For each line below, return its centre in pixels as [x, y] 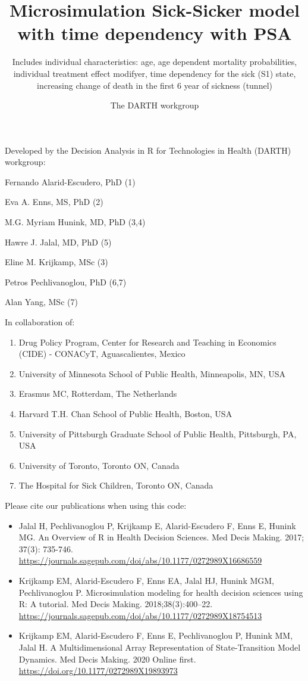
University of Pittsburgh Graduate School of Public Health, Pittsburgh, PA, [158, 433]
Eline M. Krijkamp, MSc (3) [56, 262]
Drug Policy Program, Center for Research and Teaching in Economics [147, 342]
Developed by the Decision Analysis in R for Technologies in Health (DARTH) [148, 150]
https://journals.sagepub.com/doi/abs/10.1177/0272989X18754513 [140, 615]
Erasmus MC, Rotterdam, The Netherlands [98, 394]
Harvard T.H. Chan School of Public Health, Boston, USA [125, 413]
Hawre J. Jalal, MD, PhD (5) [58, 242]
